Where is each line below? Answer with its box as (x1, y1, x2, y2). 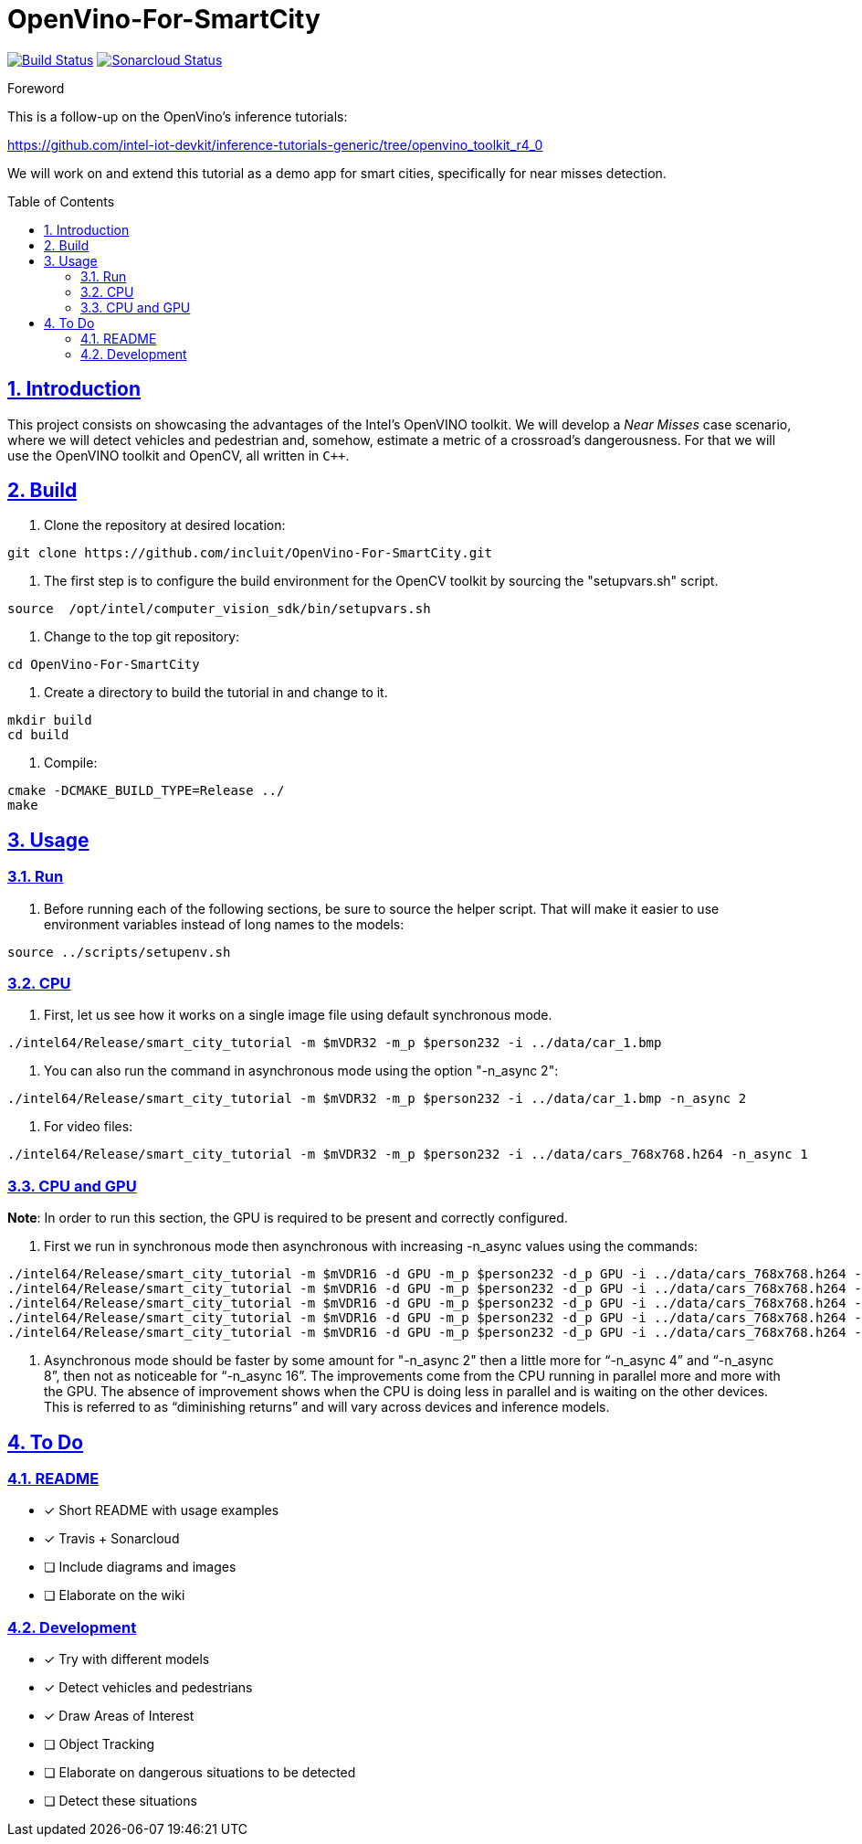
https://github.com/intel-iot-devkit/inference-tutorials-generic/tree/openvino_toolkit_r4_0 (7, 136, 543, 153)
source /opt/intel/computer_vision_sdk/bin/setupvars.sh (7, 601, 431, 617)
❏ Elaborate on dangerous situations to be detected (44, 1765, 356, 1781)
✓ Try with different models (44, 1651, 210, 1668)
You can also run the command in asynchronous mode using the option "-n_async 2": (44, 1063, 559, 1079)
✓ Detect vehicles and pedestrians (44, 1680, 253, 1696)
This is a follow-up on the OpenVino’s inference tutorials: (7, 108, 348, 124)
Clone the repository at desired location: (44, 517, 286, 534)
